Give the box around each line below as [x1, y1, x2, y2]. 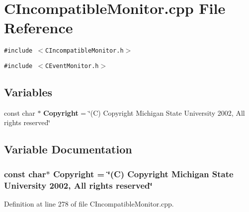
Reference [4, 17, 73, 38]
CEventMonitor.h [45, 62, 99, 70]
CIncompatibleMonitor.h [45, 47, 124, 55]
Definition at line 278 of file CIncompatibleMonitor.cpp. [4, 198, 174, 209]
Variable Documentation [4, 141, 132, 157]
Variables [4, 84, 53, 100]
